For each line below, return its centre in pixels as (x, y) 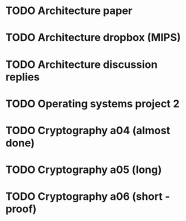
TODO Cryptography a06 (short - (88, 197)
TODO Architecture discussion (82, 64)
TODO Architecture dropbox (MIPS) (93, 38)
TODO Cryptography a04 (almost (88, 130)
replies (23, 77)
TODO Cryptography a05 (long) (84, 170)
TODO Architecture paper (69, 11)
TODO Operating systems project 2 (93, 103)
